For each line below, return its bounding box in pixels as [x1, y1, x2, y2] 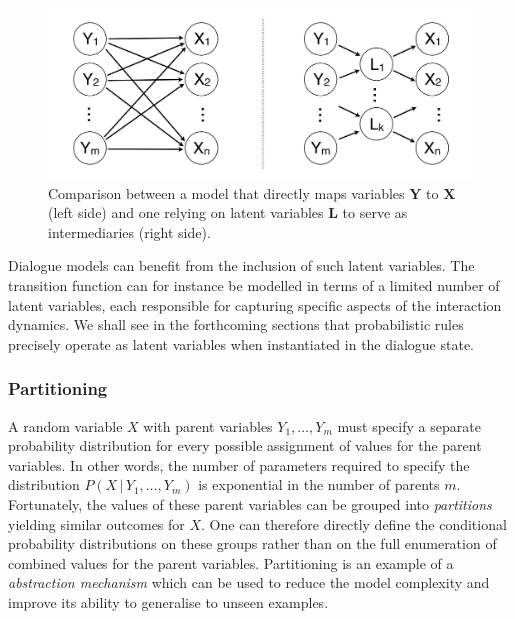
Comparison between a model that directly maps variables [48, 182, 405, 203]
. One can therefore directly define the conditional [201, 513, 507, 534]
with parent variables [143, 415, 273, 436]
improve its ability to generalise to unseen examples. [8, 591, 329, 612]
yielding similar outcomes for [8, 513, 185, 534]
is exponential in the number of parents [198, 474, 440, 495]
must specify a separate [337, 415, 481, 436]
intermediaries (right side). [48, 221, 211, 242]
